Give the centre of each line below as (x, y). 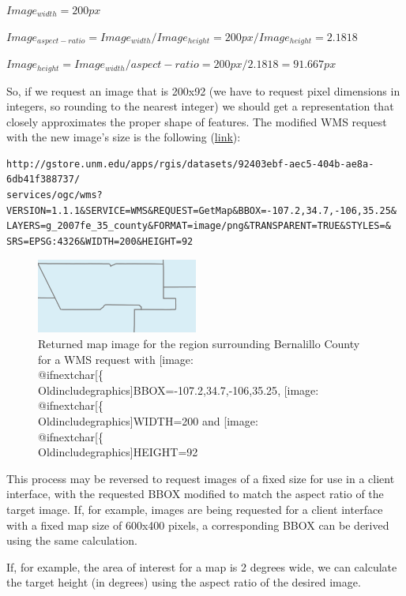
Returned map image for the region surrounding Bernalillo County (199, 344)
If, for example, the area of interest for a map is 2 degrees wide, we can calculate (202, 566)
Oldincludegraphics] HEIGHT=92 (118, 452)
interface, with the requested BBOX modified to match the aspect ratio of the (195, 494)
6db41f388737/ (43, 180)
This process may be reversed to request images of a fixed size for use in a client (201, 478)
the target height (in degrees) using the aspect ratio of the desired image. (184, 582)
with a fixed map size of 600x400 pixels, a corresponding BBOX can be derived (198, 525)
